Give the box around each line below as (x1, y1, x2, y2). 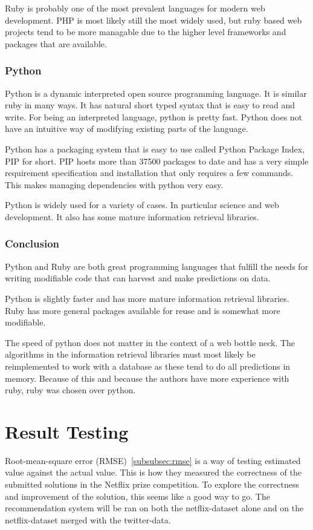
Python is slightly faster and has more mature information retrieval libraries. (5, 292, 289, 304)
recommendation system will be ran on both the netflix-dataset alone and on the (5, 502, 304, 514)
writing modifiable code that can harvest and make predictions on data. (5, 272, 271, 284)
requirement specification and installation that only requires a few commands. (5, 166, 294, 179)
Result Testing (5, 419, 129, 443)
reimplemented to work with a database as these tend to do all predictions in (5, 359, 291, 372)
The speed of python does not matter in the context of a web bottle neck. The (5, 336, 295, 348)
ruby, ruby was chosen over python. (5, 384, 136, 396)
